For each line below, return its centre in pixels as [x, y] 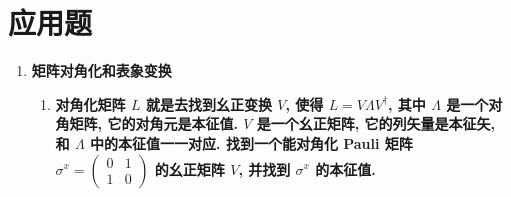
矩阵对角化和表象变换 [101, 70]
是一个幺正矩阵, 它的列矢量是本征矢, [376, 123]
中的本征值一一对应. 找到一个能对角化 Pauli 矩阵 [251, 142]
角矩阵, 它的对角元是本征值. [146, 123]
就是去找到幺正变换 [208, 103]
